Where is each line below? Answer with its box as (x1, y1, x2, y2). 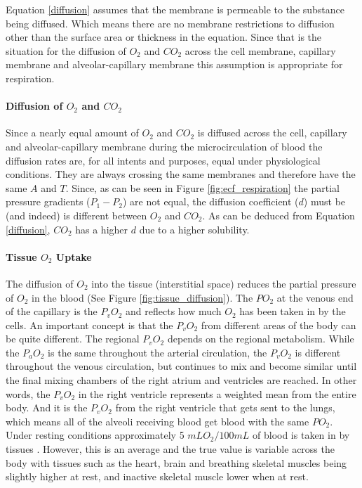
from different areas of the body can (201, 317, 356, 332)
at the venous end (276, 290, 354, 304)
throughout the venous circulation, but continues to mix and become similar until (6, 359, 357, 373)
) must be (303, 194, 346, 209)
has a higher (75, 221, 128, 236)
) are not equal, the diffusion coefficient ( (123, 194, 299, 209)
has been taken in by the (239, 304, 346, 319)
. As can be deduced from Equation (202, 207, 355, 222)
